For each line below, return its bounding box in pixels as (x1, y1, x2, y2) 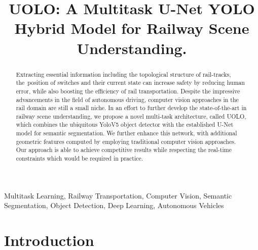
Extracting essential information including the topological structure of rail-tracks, (16, 70, 231, 78)
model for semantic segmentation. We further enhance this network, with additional (16, 129, 237, 137)
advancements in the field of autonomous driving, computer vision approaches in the (16, 95, 239, 104)
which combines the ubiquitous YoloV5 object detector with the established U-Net (16, 120, 234, 129)
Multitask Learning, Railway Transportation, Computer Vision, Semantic (4, 190, 232, 201)
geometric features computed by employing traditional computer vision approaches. (16, 137, 236, 145)
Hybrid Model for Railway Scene (14, 18, 249, 38)
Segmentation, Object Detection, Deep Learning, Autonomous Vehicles (4, 200, 224, 211)
